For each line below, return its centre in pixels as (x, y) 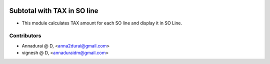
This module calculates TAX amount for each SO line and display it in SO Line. (102, 23)
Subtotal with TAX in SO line (54, 11)
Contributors (25, 36)
